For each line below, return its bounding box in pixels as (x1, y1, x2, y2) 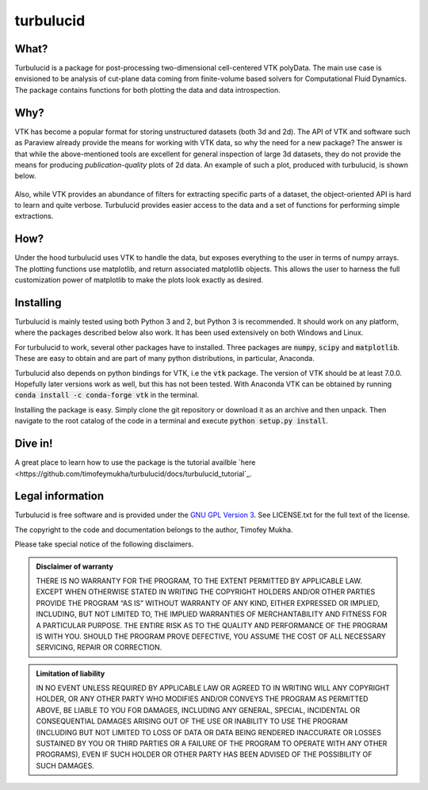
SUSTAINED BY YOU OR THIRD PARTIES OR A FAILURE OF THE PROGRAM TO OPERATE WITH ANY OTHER (36, 738, 388, 749)
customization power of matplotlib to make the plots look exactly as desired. (14, 275, 264, 285)
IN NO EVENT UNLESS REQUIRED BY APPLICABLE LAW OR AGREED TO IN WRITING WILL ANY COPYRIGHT (36, 683, 390, 693)
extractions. (14, 211, 54, 221)
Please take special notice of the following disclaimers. (14, 539, 194, 549)
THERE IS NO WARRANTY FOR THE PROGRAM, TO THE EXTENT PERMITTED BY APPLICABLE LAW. (36, 576, 362, 585)
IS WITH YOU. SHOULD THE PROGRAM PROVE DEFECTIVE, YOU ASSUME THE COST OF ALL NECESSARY (36, 631, 386, 641)
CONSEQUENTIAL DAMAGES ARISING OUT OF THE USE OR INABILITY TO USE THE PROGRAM (36, 716, 349, 726)
